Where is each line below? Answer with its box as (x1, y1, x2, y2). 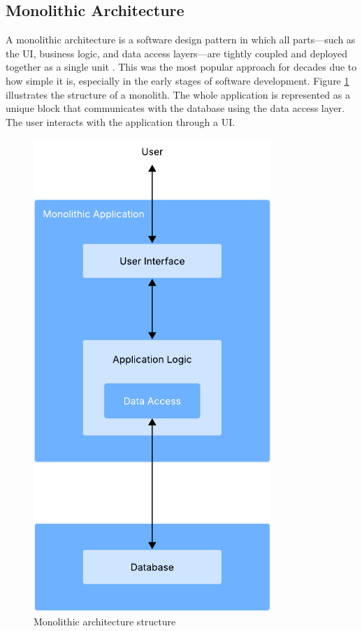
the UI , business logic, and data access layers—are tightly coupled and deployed (6, 45, 347, 60)
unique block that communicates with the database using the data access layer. (6, 101, 345, 115)
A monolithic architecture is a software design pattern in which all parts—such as (6, 32, 356, 47)
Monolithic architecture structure (34, 614, 176, 628)
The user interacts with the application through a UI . (6, 114, 236, 129)
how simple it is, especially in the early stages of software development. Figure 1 (6, 73, 349, 87)
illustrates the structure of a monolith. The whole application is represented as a (6, 87, 350, 101)
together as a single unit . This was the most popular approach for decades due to (6, 59, 357, 74)
